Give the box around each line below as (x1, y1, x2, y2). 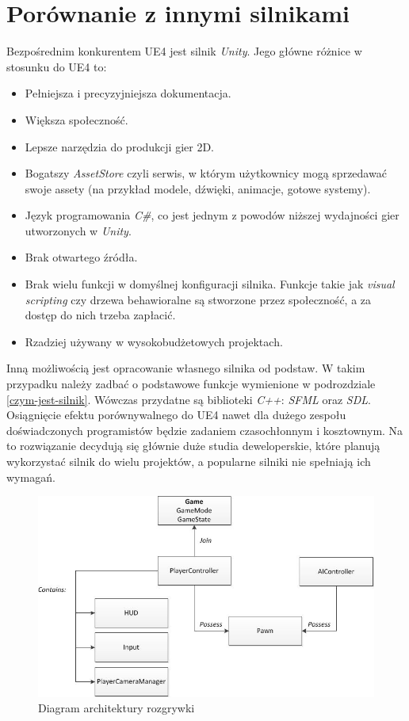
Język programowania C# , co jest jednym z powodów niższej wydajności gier (25, 207, 399, 223)
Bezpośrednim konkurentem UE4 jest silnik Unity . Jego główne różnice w (6, 43, 362, 59)
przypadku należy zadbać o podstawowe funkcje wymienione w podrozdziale (6, 376, 376, 392)
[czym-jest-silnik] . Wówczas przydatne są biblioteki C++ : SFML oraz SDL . (6, 391, 371, 407)
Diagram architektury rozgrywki (38, 700, 195, 716)
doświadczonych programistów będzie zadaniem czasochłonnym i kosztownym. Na (6, 422, 403, 438)
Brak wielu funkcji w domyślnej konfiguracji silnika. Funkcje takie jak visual (25, 276, 395, 292)
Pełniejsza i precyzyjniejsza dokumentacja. (25, 85, 231, 101)
